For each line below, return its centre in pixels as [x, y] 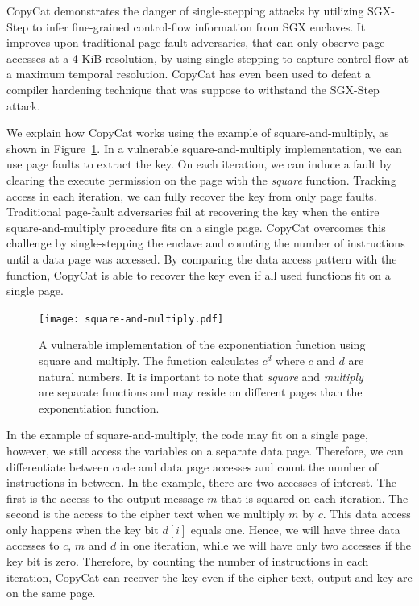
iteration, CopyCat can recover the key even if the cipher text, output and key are [209, 577]
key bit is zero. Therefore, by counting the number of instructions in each [188, 561]
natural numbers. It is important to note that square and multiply [201, 376]
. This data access [367, 514]
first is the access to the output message [105, 498]
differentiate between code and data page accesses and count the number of [193, 466]
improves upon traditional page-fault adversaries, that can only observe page [196, 42]
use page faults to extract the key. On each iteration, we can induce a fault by [199, 164]
